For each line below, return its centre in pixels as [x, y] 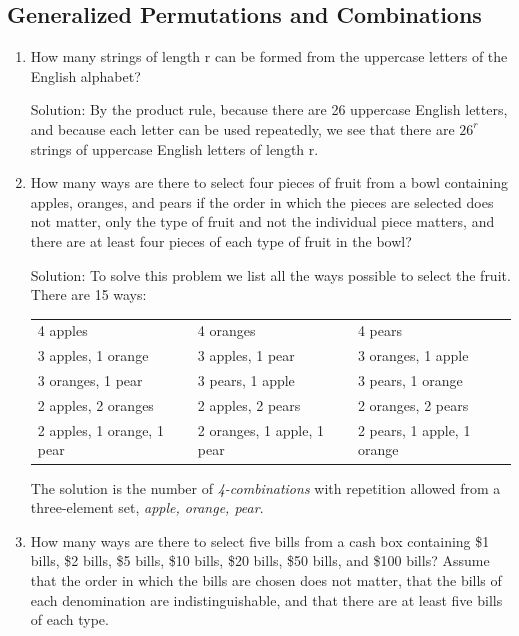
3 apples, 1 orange [93, 355]
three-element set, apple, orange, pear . [147, 507]
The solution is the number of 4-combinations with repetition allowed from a [265, 487]
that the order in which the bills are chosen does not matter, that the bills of [266, 579]
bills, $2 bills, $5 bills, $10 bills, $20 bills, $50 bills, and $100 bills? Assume [260, 560]
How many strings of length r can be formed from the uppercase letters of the [269, 56]
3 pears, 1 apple [246, 380]
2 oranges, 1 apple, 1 [260, 429]
